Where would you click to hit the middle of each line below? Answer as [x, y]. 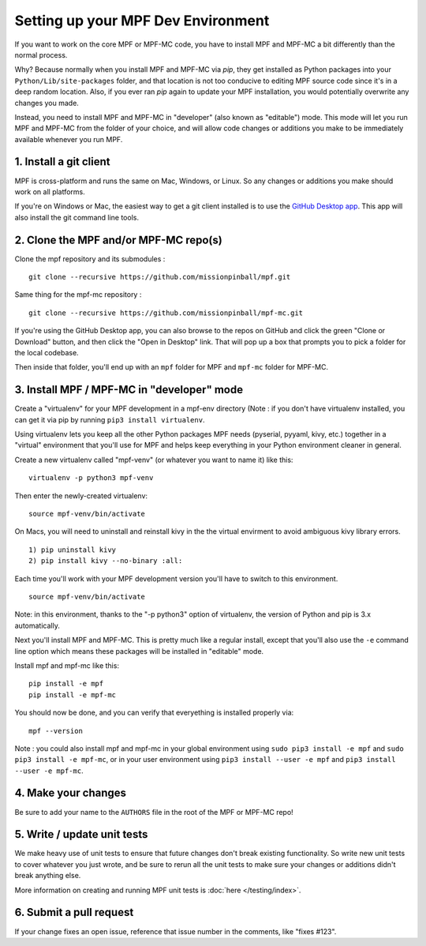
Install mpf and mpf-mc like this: [67, 665]
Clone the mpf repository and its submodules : [90, 259]
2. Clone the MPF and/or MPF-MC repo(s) [118, 240]
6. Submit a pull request [74, 912]
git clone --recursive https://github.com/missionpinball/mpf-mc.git [166, 313]
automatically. [37, 625]
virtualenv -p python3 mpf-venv [91, 478]
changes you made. [47, 103]
